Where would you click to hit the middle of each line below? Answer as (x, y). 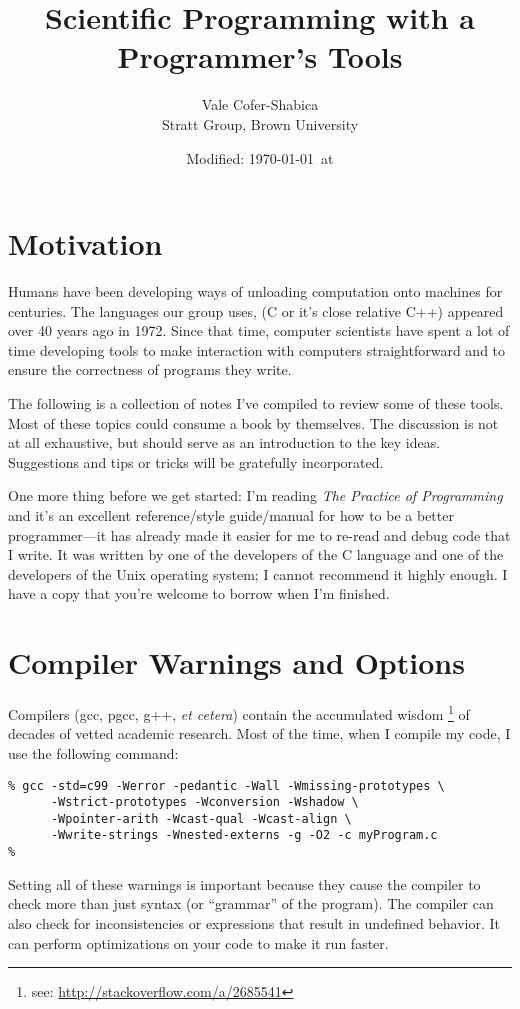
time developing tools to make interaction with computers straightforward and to (257, 349)
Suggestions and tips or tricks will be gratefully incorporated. (196, 461)
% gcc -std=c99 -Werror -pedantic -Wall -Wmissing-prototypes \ (226, 785)
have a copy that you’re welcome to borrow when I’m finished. (199, 593)
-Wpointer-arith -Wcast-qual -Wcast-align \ (201, 818)
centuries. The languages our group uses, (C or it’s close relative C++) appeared (256, 310)
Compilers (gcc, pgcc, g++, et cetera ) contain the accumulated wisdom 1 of (239, 712)
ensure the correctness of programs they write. (150, 369)
